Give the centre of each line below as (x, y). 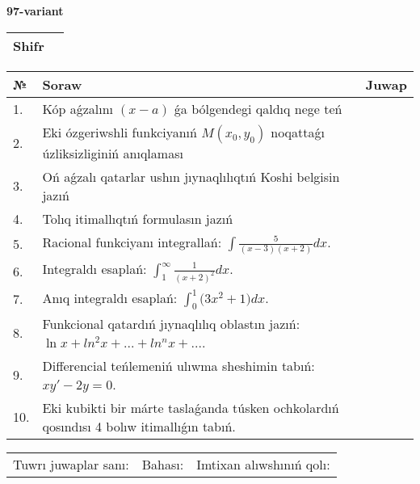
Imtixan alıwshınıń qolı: (263, 464)
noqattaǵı (298, 132)
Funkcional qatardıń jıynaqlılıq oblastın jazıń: (171, 323)
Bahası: (163, 464)
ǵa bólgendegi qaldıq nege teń (258, 108)
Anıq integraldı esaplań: (110, 297)
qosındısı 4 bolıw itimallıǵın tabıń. (139, 426)
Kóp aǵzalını (78, 108)
